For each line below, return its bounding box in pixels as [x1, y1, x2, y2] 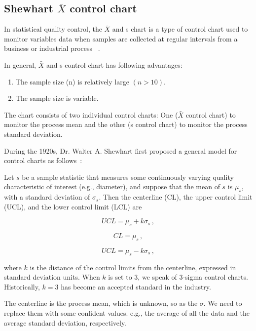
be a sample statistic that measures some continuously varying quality [22, 171, 234, 182]
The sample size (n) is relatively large [15, 76, 129, 86]
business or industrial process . [4, 43, 100, 53]
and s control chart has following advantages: [46, 59, 183, 70]
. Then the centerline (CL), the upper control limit [99, 192, 253, 202]
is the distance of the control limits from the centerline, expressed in [30, 262, 236, 272]
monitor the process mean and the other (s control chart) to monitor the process [4, 119, 248, 129]
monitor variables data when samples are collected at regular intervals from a [4, 33, 238, 43]
